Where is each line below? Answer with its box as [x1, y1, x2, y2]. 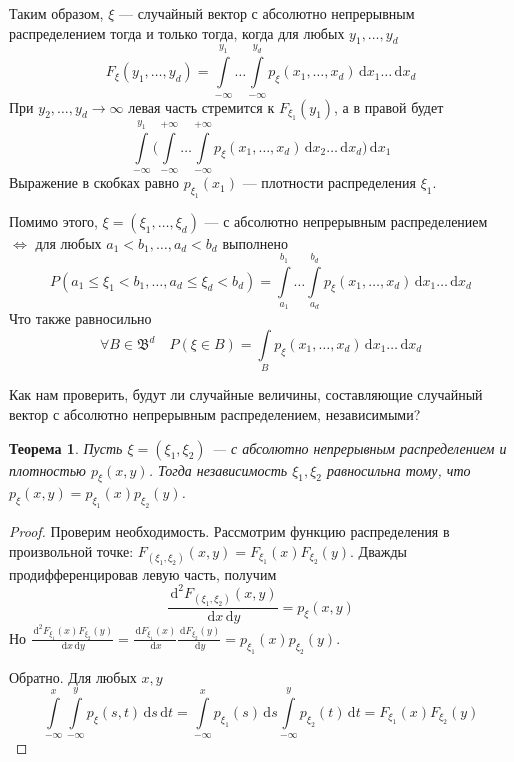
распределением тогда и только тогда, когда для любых [9, 22, 345, 43]
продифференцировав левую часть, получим [9, 563, 277, 584]
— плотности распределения [242, 172, 416, 193]
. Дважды [350, 540, 408, 561]
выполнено [222, 232, 288, 253]
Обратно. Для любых [9, 666, 137, 687]
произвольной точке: [9, 540, 134, 561]
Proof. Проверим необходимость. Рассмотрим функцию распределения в [9, 521, 450, 542]
